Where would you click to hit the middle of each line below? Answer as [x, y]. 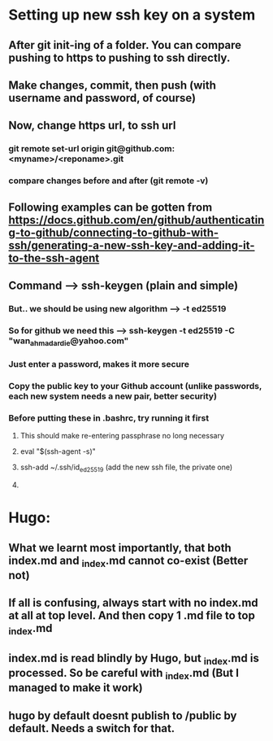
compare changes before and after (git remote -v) [108, 181]
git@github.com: [141, 149]
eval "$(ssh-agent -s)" [58, 451]
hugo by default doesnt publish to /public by [123, 715]
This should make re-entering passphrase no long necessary [122, 436]
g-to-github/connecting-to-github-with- [114, 232]
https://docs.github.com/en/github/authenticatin [136, 220]
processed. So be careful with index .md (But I [124, 674]
